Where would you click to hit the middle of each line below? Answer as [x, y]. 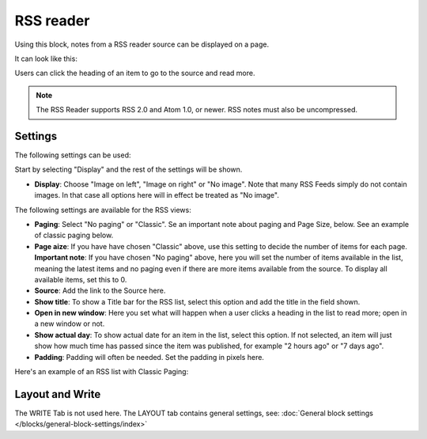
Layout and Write [58, 394]
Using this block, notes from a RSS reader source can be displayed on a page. [142, 44]
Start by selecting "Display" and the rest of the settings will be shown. [128, 169]
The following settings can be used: [73, 155]
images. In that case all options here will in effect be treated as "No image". [157, 195]
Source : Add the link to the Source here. [100, 291]
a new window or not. [70, 324]
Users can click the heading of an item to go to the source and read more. [135, 73]
